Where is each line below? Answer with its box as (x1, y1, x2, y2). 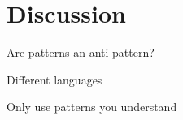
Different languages (7, 71, 102, 88)
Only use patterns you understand (7, 98, 177, 115)
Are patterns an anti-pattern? (7, 44, 155, 61)
